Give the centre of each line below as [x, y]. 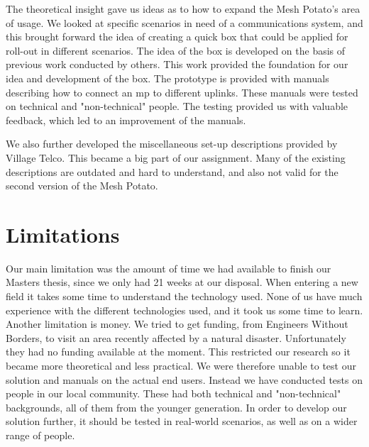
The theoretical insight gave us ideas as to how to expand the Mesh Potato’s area [183, 9]
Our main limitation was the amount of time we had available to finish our [169, 268]
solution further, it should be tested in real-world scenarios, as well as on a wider [182, 421]
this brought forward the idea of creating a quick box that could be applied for [177, 37]
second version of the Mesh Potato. [82, 186]
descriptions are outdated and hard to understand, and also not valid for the [172, 171]
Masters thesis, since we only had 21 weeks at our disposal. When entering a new [182, 282]
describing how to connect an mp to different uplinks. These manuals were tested [182, 92]
